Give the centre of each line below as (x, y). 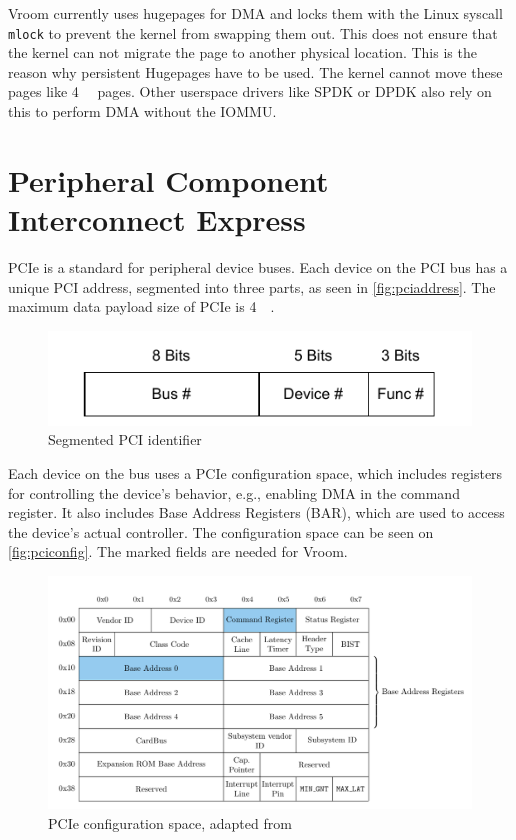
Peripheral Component (168, 179)
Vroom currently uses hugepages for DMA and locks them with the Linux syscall (255, 13)
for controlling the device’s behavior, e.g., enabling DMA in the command (234, 492)
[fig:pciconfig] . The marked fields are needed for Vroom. (178, 551)
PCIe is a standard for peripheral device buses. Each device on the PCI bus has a (258, 266)
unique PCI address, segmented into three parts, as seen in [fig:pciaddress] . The (252, 286)
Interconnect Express (157, 219)
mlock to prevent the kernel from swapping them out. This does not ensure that (253, 32)
